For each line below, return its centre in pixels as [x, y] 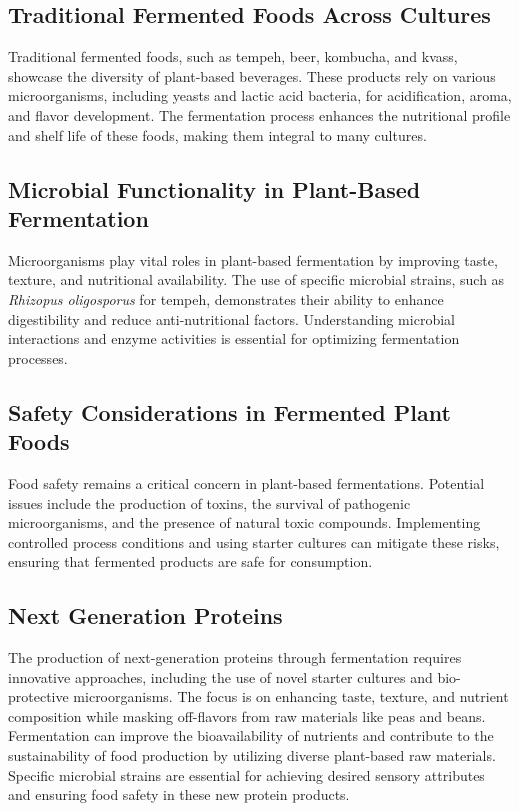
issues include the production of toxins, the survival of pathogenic [209, 502]
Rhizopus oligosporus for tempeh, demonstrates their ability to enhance [226, 298]
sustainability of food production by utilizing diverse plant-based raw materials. [252, 755]
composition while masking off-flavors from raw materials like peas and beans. [247, 715]
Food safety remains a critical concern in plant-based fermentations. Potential [246, 482]
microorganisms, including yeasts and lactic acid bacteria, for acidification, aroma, [260, 95]
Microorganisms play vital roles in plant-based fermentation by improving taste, [253, 259]
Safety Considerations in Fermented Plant [229, 411]
